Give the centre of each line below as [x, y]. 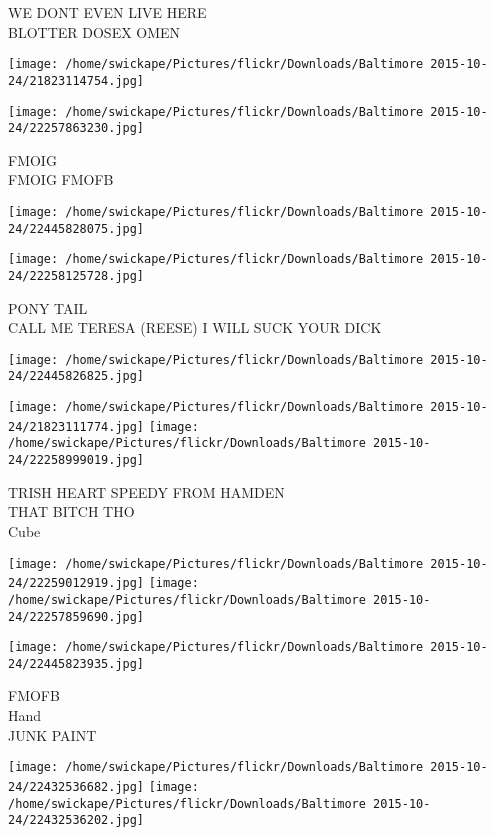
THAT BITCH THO [71, 511]
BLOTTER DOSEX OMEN [94, 31]
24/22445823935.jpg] [76, 663]
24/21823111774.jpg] [76, 426]
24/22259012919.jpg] [76, 583]
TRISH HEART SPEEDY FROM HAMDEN [146, 491]
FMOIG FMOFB [61, 179]
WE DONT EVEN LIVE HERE [107, 12]
